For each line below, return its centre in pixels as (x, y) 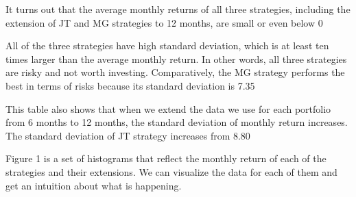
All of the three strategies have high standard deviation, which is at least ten (167, 45)
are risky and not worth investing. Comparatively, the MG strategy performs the (175, 72)
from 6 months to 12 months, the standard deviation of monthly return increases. (177, 122)
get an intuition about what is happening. (94, 185)
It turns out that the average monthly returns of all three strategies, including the (178, 9)
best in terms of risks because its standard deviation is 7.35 (130, 85)
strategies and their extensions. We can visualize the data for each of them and (171, 171)
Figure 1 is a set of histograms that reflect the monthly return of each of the (166, 158)
